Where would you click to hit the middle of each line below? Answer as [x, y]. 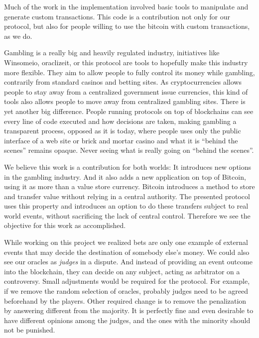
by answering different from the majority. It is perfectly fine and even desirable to [129, 310]
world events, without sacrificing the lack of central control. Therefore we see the [127, 215]
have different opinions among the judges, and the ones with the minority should [127, 320]
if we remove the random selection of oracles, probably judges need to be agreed [126, 291]
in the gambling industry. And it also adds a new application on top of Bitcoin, [125, 176]
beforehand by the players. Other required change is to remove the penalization [125, 300]
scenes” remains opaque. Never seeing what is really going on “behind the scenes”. [129, 150]
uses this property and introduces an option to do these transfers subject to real [126, 206]
